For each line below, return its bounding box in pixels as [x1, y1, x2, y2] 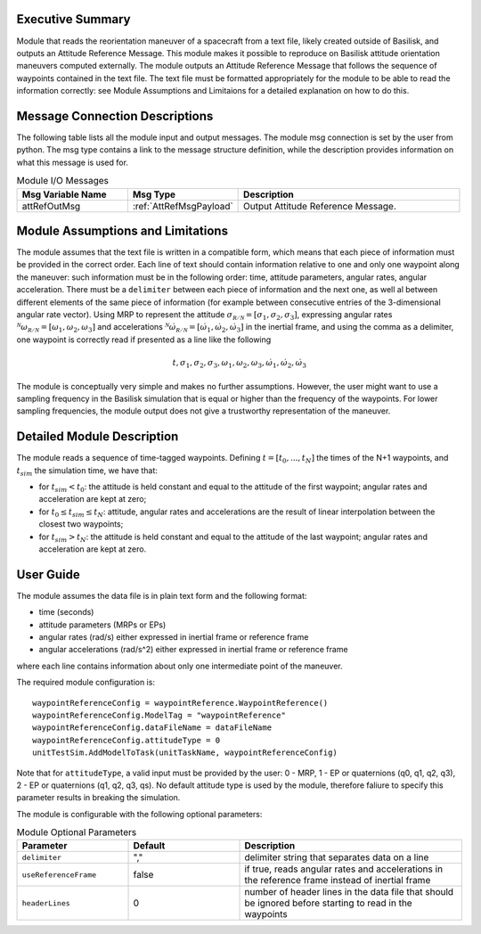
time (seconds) [38, 607, 94, 618]
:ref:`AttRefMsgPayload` [132, 200, 233, 212]
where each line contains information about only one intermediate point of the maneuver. [16, 660, 343, 671]
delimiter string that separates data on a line [244, 851, 429, 864]
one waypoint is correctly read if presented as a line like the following [16, 334, 272, 345]
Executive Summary [16, 12, 131, 27]
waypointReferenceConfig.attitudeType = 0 [32, 735, 221, 745]
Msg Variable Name [21, 188, 107, 201]
